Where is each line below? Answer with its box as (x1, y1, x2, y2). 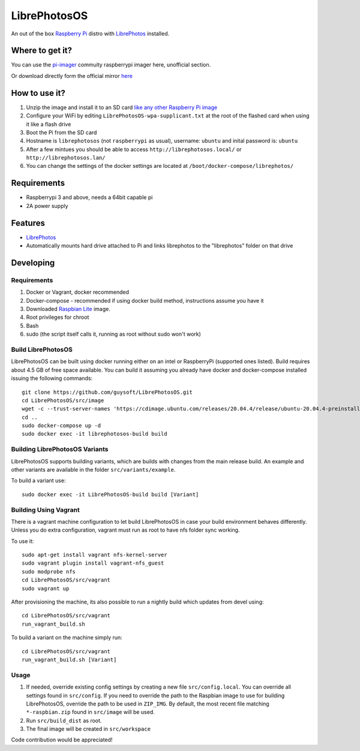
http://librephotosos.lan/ (26, 155, 106, 161)
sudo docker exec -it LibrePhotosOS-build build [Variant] (22, 491, 199, 497)
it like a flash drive (26, 120, 71, 128)
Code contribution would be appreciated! (11, 736, 113, 743)
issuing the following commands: (11, 375, 93, 382)
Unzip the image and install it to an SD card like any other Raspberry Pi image (26, 104, 218, 111)
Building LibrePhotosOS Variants (11, 445, 109, 454)
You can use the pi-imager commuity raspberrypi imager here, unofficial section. (11, 61, 211, 68)
